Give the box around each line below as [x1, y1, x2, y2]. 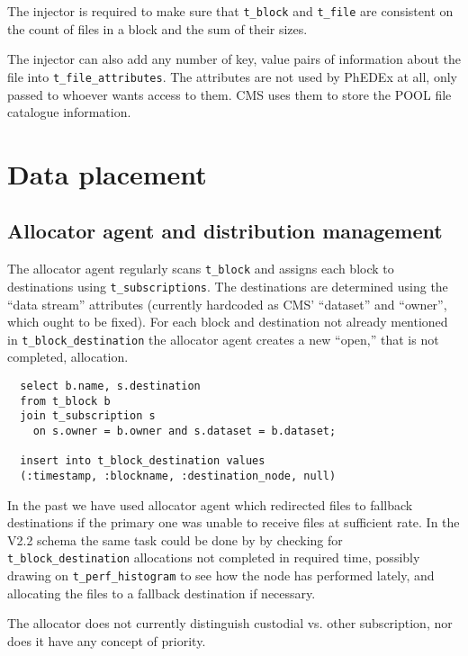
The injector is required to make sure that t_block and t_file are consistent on [7, 2, 454, 20]
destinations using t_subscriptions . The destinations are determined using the [7, 276, 448, 295]
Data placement [7, 155, 207, 192]
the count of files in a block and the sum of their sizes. [7, 19, 308, 38]
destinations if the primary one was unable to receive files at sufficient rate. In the [7, 513, 460, 532]
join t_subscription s [20, 409, 156, 423]
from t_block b [20, 394, 111, 408]
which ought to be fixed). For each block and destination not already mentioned [7, 312, 448, 331]
